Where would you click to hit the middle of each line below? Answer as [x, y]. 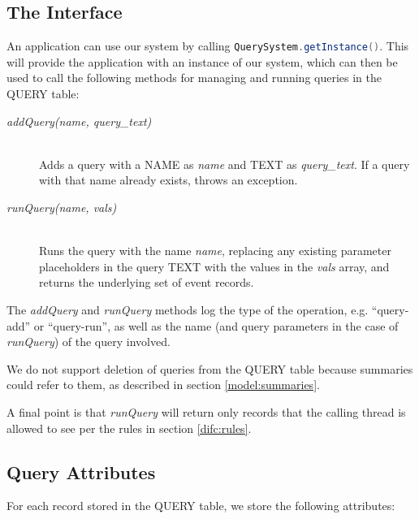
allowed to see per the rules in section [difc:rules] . [129, 428]
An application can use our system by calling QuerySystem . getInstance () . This [208, 46]
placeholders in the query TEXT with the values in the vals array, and [214, 266]
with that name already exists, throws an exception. [168, 180]
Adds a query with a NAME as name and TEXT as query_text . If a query [225, 164]
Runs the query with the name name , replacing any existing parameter [215, 251]
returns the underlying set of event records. [147, 282]
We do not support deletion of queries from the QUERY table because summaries [210, 368]
